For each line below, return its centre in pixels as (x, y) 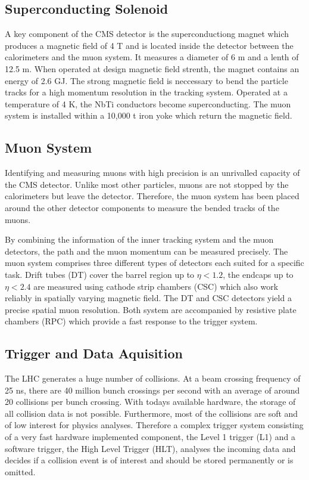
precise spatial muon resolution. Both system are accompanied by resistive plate (151, 309)
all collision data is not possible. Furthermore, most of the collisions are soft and (152, 413)
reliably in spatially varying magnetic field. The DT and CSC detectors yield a (148, 298)
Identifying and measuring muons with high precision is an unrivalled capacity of (152, 173)
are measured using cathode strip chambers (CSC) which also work (156, 286)
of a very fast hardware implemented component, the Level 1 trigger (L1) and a (150, 437)
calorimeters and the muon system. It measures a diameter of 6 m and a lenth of (152, 57)
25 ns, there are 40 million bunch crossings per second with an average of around (152, 390)
